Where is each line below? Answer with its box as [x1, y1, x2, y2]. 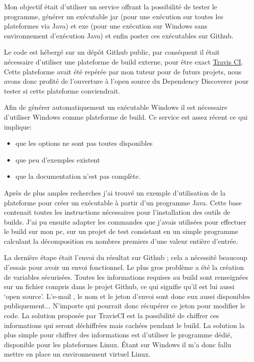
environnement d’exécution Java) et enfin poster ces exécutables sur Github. [4, 30, 233, 40]
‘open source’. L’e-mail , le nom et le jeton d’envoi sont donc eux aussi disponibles [4, 291, 251, 301]
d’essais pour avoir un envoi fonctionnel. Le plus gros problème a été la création [4, 262, 244, 272]
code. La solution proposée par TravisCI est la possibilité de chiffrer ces [4, 310, 219, 321]
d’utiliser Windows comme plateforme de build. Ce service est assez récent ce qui [4, 111, 248, 122]
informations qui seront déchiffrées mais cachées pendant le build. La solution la [4, 320, 245, 330]
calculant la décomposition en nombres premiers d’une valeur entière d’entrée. [4, 235, 238, 246]
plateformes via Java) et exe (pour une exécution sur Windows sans [4, 21, 208, 31]
